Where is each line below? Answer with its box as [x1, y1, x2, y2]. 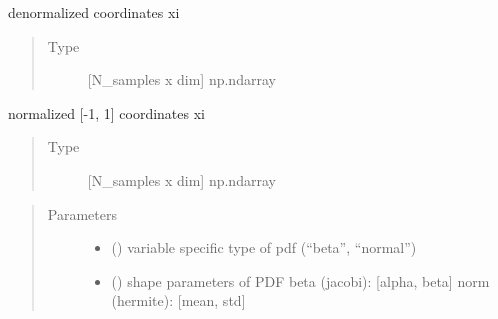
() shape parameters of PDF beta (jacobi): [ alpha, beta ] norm [111, 270, 490, 291]
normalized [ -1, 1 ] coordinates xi [8, 102, 205, 123]
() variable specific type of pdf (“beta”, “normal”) [111, 237, 417, 258]
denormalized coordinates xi [8, 2, 180, 22]
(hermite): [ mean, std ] [111, 290, 246, 311]
